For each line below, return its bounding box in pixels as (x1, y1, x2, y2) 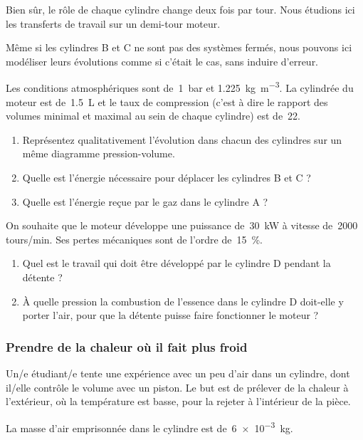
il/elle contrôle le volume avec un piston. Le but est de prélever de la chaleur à (6, 379, 349, 394)
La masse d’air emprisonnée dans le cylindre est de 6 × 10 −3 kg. (6, 418, 293, 435)
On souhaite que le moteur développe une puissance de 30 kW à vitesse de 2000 (6, 218, 358, 233)
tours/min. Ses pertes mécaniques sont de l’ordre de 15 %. (6, 231, 263, 246)
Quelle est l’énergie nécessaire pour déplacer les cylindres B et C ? (22, 170, 311, 184)
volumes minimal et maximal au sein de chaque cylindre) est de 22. (6, 108, 301, 123)
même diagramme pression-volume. (22, 146, 175, 161)
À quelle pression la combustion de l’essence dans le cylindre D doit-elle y (22, 293, 344, 308)
